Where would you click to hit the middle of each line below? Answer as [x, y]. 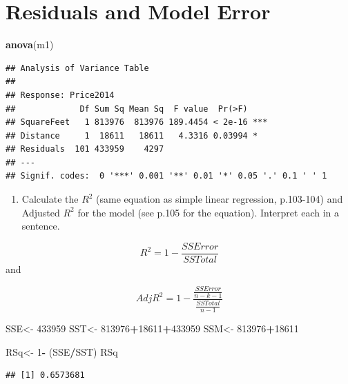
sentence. [41, 226]
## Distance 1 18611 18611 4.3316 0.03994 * [132, 135]
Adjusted [41, 212]
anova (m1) [30, 44]
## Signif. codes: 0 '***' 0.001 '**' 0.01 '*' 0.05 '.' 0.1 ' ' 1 [166, 176]
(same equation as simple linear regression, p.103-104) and [220, 199]
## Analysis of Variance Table [77, 68]
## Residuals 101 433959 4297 [85, 149]
